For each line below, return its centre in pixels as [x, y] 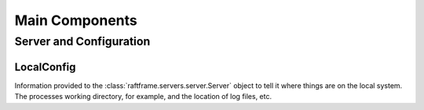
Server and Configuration [82, 41]
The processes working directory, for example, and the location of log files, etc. [143, 97]
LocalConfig [45, 67]
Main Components [76, 20]
